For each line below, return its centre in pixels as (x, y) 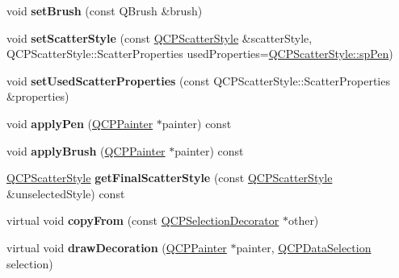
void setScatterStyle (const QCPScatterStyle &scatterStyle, (160, 37)
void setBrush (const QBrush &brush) (105, 10)
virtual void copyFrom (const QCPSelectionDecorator (143, 220)
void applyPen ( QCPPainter (80, 123)
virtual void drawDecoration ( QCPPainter (117, 247)
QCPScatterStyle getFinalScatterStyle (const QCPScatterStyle (170, 178)
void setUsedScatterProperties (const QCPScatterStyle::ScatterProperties (198, 80)
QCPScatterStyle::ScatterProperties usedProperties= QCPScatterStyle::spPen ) (200, 54)
